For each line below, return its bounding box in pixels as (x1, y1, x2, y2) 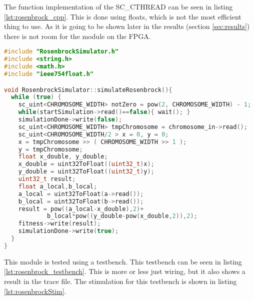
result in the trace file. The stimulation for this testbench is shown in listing (4, 275, 237, 286)
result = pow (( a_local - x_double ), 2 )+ (18, 205, 144, 212)
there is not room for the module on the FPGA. (4, 30, 151, 41)
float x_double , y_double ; (18, 153, 108, 160)
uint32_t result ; (18, 175, 76, 183)
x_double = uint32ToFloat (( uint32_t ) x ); (18, 160, 154, 168)
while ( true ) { (11, 93, 61, 101)
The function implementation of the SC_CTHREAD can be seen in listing (4, 1, 233, 11)
